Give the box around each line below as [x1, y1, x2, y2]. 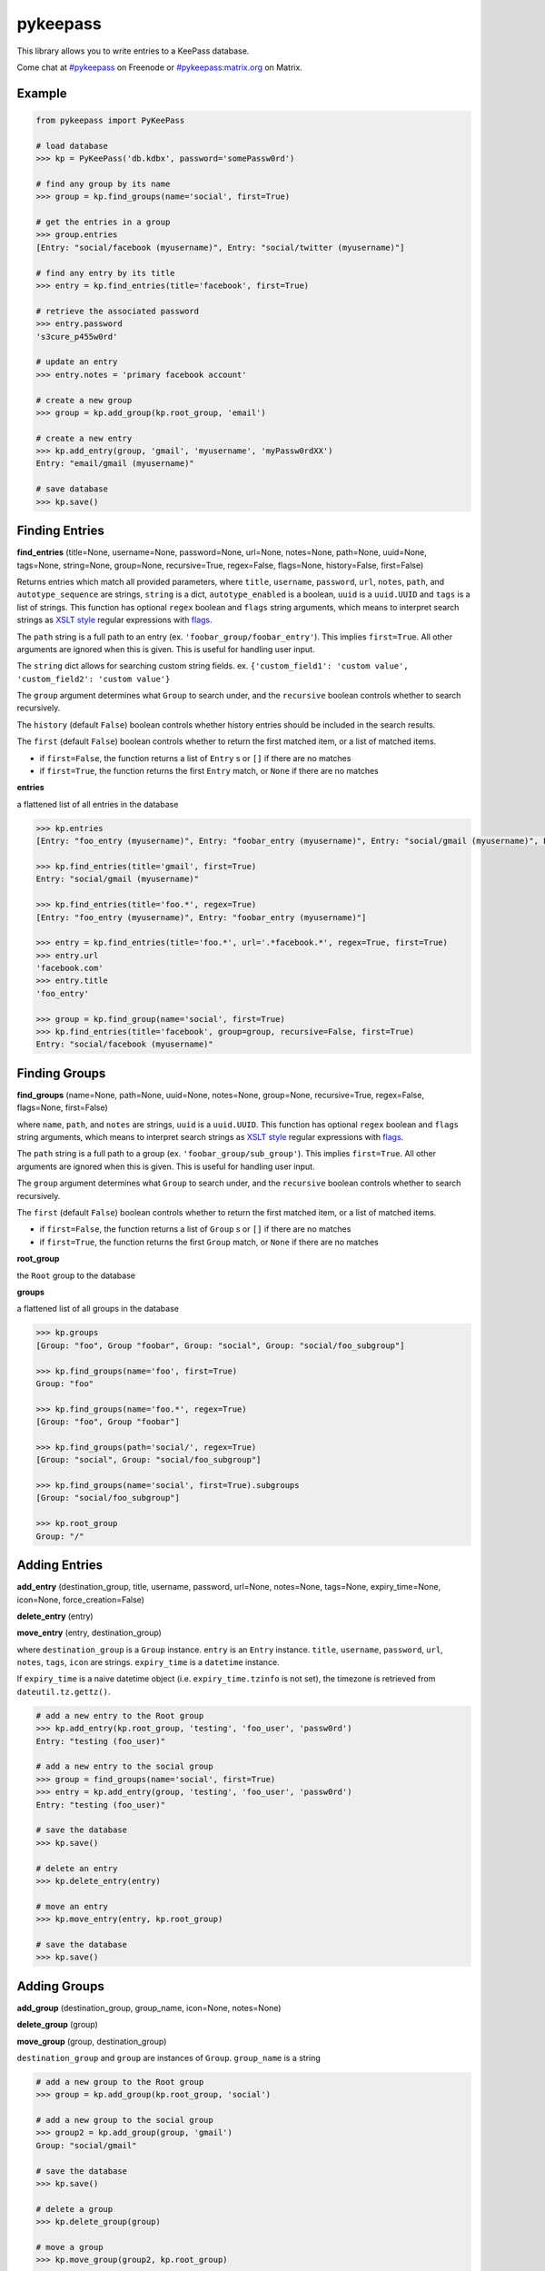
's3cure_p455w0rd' [35, 332, 118, 342]
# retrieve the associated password [35, 305, 200, 316]
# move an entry [35, 1901, 109, 1911]
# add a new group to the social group [35, 2115, 213, 2126]
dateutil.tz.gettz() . [16, 1686, 111, 1697]
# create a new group [35, 395, 133, 405]
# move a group [35, 2242, 104, 2252]
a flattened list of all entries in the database [16, 798, 179, 809]
